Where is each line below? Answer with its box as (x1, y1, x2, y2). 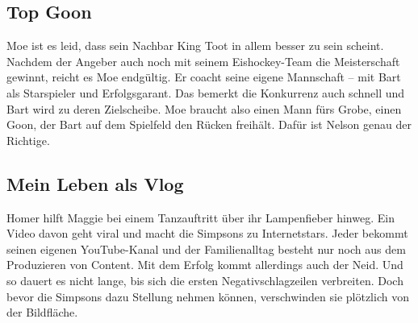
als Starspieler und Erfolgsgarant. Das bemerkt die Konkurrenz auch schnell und (6, 84, 405, 101)
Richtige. (6, 131, 50, 148)
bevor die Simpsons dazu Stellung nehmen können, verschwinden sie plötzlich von (6, 288, 409, 304)
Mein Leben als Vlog (6, 171, 184, 196)
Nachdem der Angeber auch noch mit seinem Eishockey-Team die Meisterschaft (6, 52, 400, 69)
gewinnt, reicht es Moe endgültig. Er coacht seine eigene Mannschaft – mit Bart (6, 68, 401, 85)
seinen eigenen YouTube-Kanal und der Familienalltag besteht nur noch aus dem (6, 240, 406, 257)
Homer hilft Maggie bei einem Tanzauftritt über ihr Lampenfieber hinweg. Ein (6, 209, 395, 226)
